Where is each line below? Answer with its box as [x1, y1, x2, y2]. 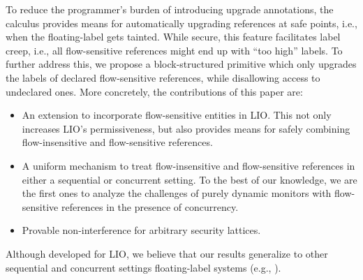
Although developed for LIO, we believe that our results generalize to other [6, 246, 328, 260]
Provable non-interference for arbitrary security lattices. [22, 223, 261, 237]
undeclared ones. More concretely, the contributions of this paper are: [6, 84, 303, 98]
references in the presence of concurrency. [61, 199, 239, 214]
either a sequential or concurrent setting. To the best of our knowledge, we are [22, 172, 357, 186]
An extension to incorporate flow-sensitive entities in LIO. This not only [22, 108, 332, 122]
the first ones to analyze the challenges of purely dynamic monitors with [22, 186, 332, 200]
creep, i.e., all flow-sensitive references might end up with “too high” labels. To [6, 43, 343, 57]
